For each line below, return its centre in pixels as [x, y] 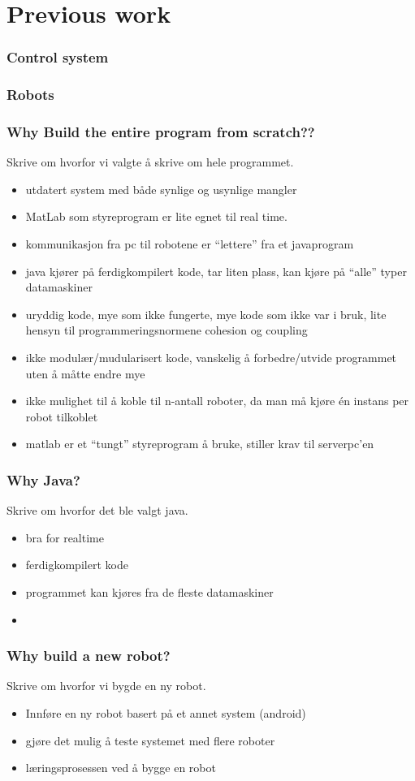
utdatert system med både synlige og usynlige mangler [161, 189]
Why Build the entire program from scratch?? [161, 131]
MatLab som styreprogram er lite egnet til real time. [156, 216]
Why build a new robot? [89, 656]
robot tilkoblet [62, 416]
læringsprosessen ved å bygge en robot [121, 768]
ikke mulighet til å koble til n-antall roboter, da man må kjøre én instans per [217, 401]
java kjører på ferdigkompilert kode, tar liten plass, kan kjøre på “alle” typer [216, 271]
